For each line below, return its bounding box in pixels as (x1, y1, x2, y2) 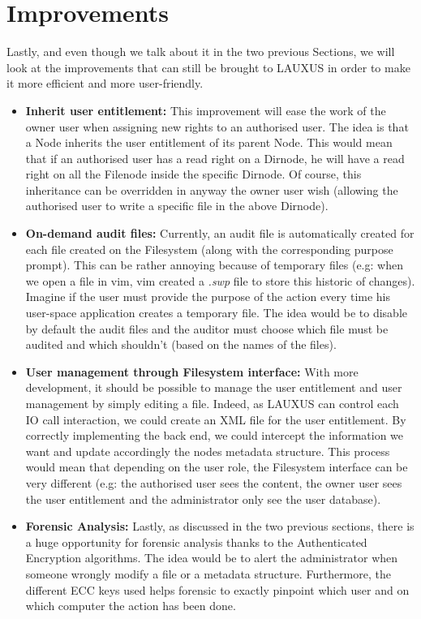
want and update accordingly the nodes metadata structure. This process (25, 442, 390, 459)
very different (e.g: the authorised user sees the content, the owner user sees (25, 474, 402, 491)
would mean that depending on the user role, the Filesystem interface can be (25, 458, 408, 475)
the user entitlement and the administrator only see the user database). (25, 490, 381, 507)
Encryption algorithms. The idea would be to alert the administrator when (25, 549, 398, 566)
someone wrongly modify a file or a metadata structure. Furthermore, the (25, 565, 391, 582)
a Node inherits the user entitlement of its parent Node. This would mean (25, 134, 393, 151)
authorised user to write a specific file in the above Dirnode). (25, 197, 329, 214)
